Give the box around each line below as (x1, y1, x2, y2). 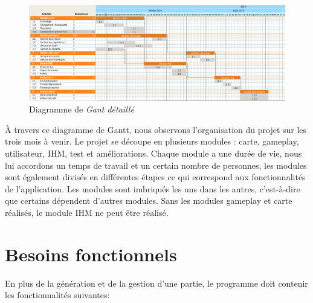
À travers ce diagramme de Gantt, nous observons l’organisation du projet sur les (5, 123, 307, 135)
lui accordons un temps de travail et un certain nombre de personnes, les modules (5, 158, 307, 171)
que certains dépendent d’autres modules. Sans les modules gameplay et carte (5, 194, 292, 207)
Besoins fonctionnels (5, 241, 177, 266)
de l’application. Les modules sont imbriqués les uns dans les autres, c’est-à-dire (5, 182, 300, 195)
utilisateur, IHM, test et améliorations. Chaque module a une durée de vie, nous (5, 146, 302, 159)
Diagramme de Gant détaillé (29, 103, 134, 116)
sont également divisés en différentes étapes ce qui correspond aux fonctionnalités (5, 171, 306, 183)
